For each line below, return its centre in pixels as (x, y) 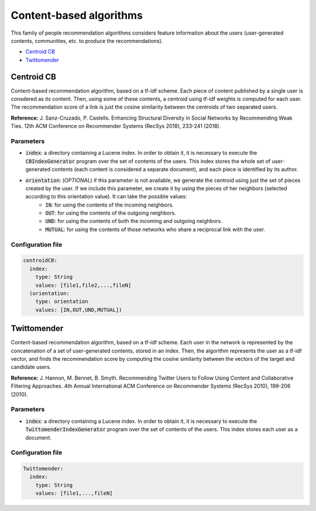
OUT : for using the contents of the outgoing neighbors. (111, 213)
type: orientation (62, 302)
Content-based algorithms (77, 15)
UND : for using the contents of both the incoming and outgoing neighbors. (134, 221)
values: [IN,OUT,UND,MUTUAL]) (79, 310)
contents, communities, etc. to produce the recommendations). (87, 40)
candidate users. (31, 367)
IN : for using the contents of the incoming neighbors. (109, 205)
